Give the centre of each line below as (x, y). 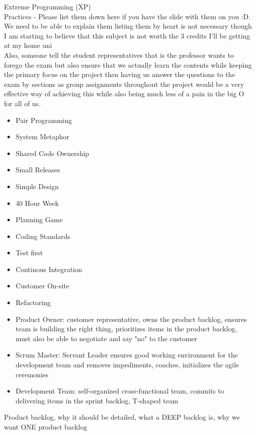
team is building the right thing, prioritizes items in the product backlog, (126, 329)
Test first (29, 253)
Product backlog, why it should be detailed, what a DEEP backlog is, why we (122, 417)
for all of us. (22, 103)
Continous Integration (49, 269)
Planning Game (39, 219)
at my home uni (28, 45)
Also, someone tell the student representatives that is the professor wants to (119, 55)
